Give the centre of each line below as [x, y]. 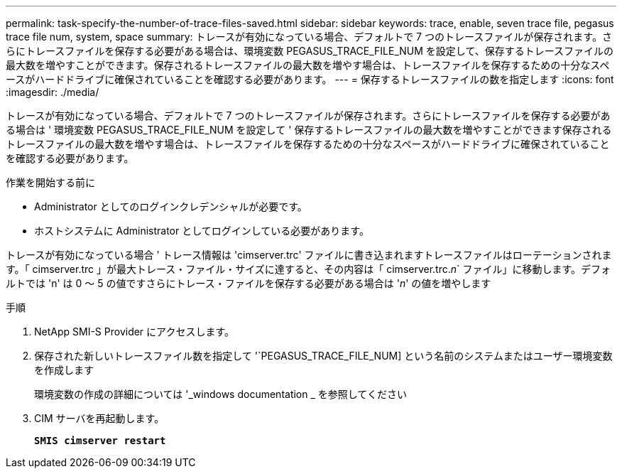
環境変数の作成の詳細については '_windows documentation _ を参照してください [220, 394]
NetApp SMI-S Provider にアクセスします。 [134, 332]
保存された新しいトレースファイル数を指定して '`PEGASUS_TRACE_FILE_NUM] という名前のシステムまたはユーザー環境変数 [323, 356]
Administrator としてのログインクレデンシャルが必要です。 [171, 206]
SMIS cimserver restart [100, 441]
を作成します [64, 370]
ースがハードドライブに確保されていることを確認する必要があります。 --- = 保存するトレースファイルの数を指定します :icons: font [310, 79]
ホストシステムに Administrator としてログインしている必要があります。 [202, 231]
